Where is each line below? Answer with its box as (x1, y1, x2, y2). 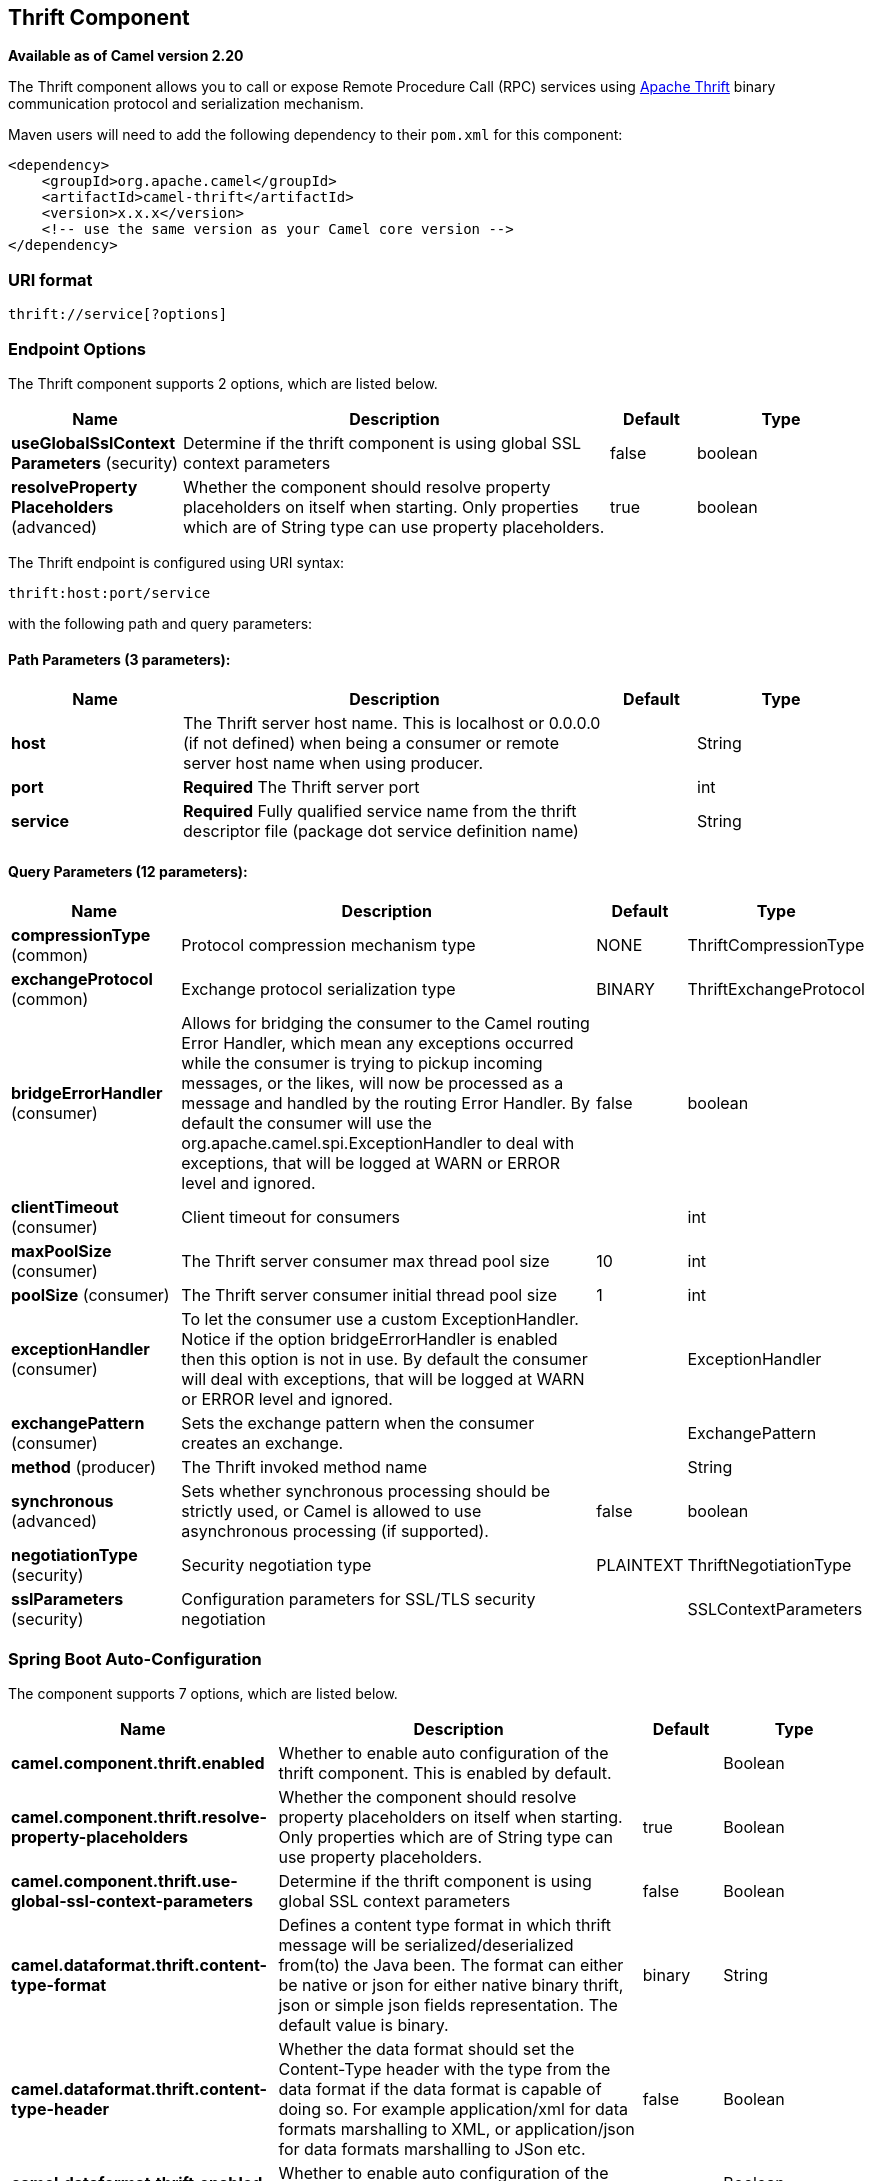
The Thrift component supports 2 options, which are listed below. (8, 374, 438, 392)
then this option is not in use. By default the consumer (181, 1349, 588, 1370)
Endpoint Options (8, 338, 146, 359)
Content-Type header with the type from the (278, 2059, 611, 2080)
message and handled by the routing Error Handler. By (181, 1093, 591, 1114)
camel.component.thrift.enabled (11, 1753, 265, 1774)
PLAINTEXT (596, 1555, 684, 1576)
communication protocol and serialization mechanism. (8, 95, 364, 113)
